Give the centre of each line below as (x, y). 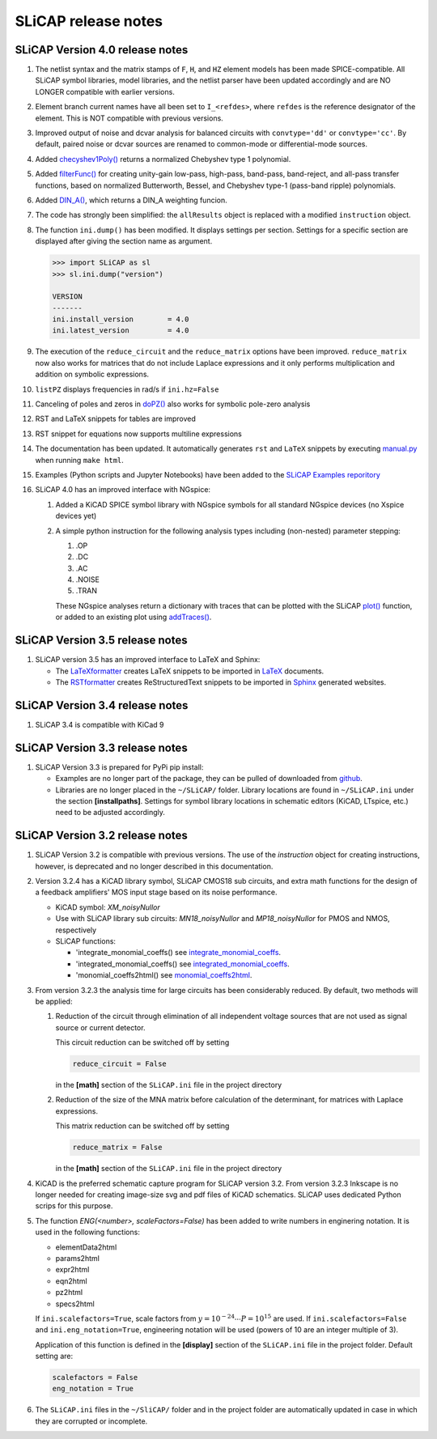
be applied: (54, 1001)
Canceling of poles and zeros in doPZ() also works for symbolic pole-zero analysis (173, 404)
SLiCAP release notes (89, 21)
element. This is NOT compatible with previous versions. (129, 118)
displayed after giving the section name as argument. (124, 241)
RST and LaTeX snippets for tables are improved (115, 419)
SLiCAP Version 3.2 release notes (101, 836)
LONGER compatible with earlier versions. (105, 91)
